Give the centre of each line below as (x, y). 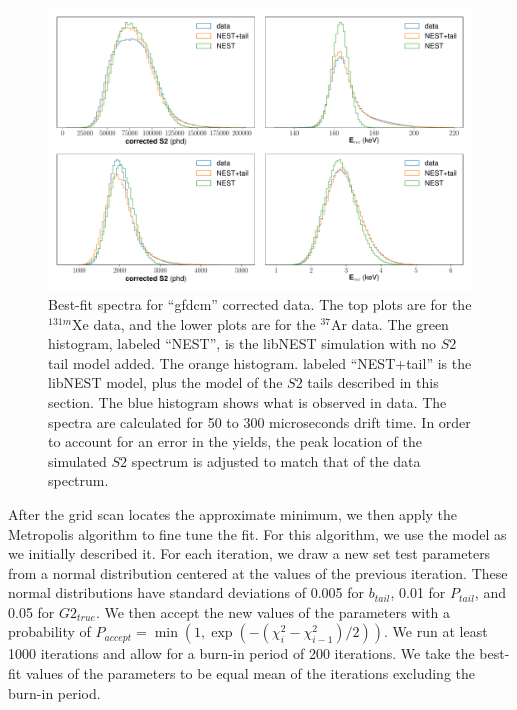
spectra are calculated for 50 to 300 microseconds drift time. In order (259, 421)
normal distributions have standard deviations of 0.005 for (186, 592)
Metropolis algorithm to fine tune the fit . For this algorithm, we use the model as (257, 533)
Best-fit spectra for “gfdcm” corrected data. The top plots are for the (260, 303)
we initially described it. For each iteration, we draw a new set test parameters (249, 553)
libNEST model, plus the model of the (165, 382)
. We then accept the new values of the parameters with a (273, 611)
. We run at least (436, 631)
